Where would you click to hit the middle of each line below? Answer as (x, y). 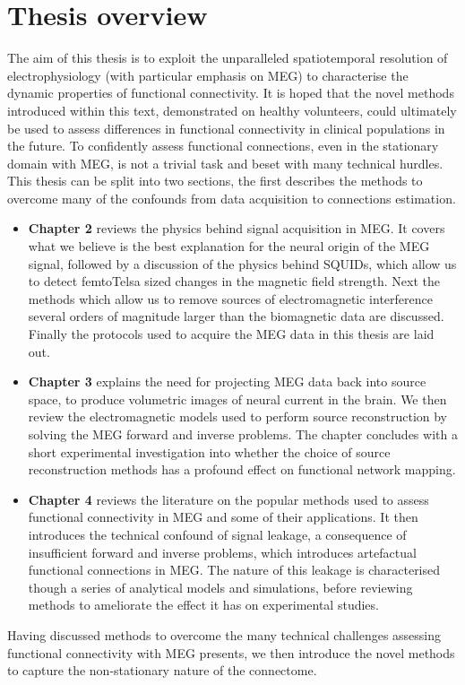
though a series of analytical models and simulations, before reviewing (220, 587)
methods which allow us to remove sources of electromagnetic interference (230, 298)
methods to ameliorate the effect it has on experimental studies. (203, 605)
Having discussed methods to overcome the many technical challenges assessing (224, 634)
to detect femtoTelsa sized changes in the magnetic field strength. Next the (234, 281)
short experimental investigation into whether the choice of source (209, 451)
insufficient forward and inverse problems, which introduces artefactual (222, 552)
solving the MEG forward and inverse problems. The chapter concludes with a (243, 434)
